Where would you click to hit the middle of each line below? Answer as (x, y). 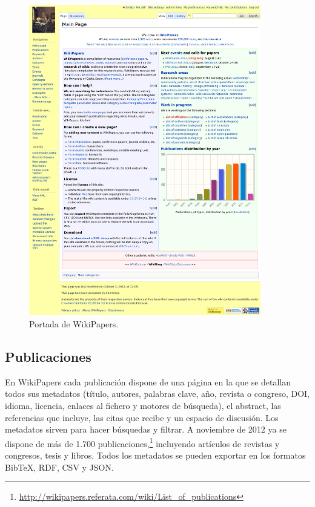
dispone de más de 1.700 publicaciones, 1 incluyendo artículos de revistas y (142, 442)
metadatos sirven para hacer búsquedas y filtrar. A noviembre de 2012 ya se (146, 429)
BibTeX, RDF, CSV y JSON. (59, 467)
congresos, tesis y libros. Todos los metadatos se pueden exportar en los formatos (155, 455)
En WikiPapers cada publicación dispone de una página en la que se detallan (148, 381)
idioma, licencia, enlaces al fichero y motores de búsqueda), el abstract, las (143, 406)
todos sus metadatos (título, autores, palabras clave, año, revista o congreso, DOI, (157, 394)
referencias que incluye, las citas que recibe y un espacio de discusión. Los (142, 417)
